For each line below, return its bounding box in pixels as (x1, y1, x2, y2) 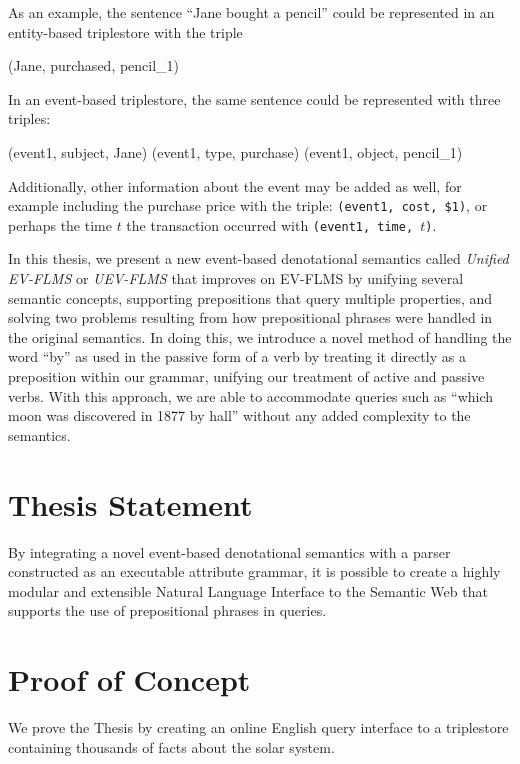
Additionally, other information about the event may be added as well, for (8, 175, 462, 196)
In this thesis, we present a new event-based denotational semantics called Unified (8, 248, 509, 269)
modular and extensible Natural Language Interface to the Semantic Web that (8, 580, 488, 601)
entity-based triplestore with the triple (8, 21, 243, 42)
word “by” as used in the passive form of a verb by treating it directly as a (8, 346, 466, 367)
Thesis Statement (8, 483, 253, 524)
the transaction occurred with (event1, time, (126, 214, 414, 235)
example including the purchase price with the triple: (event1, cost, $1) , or (8, 195, 488, 216)
